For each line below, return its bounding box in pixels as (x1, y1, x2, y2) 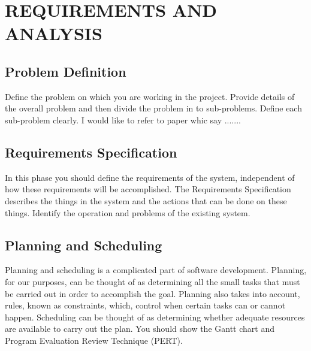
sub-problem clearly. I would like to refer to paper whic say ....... (5, 113, 241, 126)
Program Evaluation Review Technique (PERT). (5, 334, 183, 346)
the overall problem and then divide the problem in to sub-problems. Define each (5, 102, 302, 114)
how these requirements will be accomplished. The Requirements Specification (5, 183, 291, 195)
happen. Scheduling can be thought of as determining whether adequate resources (5, 310, 305, 323)
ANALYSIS (5, 21, 102, 46)
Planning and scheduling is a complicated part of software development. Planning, (5, 264, 307, 276)
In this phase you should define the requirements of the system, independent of (5, 171, 295, 183)
